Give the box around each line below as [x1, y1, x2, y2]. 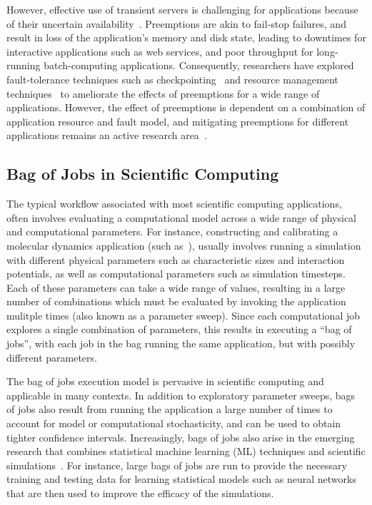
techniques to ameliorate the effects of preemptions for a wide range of [6, 86, 320, 101]
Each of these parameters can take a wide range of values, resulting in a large [6, 280, 346, 295]
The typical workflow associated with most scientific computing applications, [6, 196, 342, 211]
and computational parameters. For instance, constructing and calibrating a [6, 224, 338, 239]
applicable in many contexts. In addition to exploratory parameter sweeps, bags [6, 387, 356, 402]
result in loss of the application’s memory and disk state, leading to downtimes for [6, 30, 366, 45]
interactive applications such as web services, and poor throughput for [6, 44, 313, 58]
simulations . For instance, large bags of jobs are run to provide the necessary [6, 457, 347, 472]
